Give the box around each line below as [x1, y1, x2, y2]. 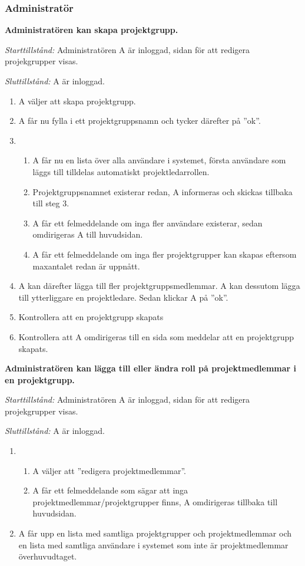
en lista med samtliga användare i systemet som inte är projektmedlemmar [18, 538, 289, 551]
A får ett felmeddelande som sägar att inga [32, 484, 188, 496]
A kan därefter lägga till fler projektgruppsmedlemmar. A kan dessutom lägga [18, 279, 300, 292]
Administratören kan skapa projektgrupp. [5, 24, 178, 36]
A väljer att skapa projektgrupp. [18, 94, 136, 107]
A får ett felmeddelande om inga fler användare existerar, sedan [32, 216, 263, 229]
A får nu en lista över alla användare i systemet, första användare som [32, 154, 286, 166]
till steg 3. [32, 197, 69, 209]
